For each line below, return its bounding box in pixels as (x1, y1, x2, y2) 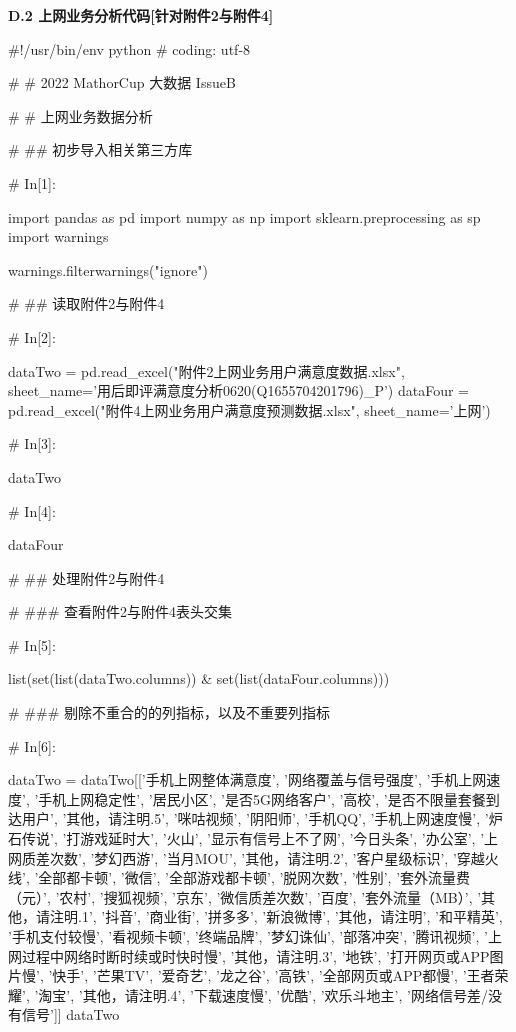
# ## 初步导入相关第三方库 (8, 139, 193, 160)
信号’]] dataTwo (21, 1004, 120, 1025)
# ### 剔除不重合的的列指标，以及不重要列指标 (8, 702, 330, 723)
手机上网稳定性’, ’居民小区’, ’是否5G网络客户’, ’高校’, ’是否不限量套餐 (38, 788, 486, 809)
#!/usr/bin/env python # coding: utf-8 (8, 38, 251, 59)
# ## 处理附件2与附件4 (8, 567, 165, 588)
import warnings (8, 226, 109, 247)
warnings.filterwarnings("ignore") (8, 259, 208, 280)
